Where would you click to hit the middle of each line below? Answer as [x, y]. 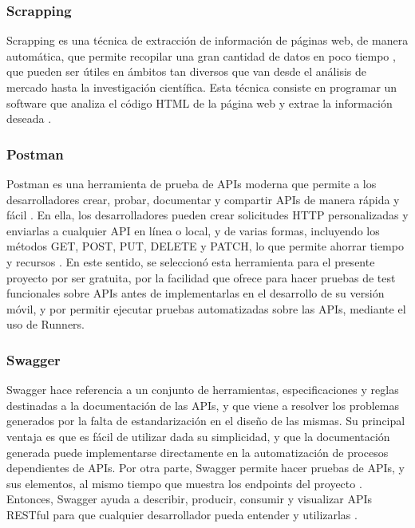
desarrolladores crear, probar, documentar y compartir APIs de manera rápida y [203, 199]
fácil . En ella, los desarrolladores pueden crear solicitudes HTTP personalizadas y [207, 215]
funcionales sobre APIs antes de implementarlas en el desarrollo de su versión [196, 293]
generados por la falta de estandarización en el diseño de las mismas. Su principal [206, 421]
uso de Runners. [45, 324]
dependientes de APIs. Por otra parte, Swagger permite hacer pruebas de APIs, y [206, 468]
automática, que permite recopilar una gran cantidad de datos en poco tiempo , [201, 55]
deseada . [29, 118]
